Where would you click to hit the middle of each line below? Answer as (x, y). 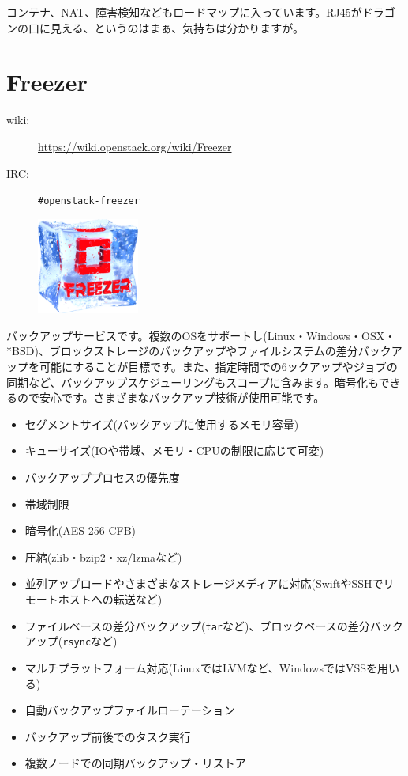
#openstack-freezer (89, 201)
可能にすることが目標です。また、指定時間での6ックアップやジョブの (218, 367)
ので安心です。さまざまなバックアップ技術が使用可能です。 (171, 397)
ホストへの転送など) (110, 599)
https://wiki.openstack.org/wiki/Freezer (135, 146)
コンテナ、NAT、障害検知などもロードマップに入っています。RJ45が (184, 12)
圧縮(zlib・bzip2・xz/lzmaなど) (103, 556)
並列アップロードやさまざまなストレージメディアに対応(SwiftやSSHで (204, 583)
